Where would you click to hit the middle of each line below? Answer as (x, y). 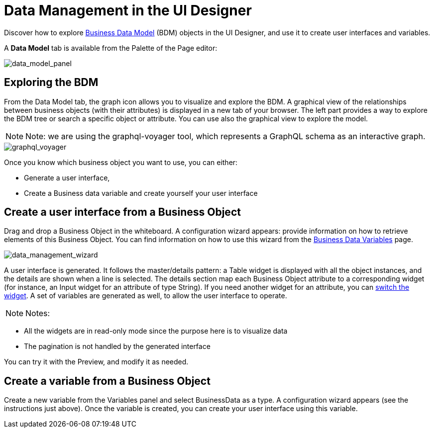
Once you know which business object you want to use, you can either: (121, 162)
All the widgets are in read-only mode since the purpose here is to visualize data (156, 331)
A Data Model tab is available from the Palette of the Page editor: (111, 48)
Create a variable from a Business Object (107, 381)
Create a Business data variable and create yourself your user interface (141, 193)
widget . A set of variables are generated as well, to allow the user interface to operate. (146, 296)
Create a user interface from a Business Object (122, 212)
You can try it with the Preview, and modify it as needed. (96, 362)
